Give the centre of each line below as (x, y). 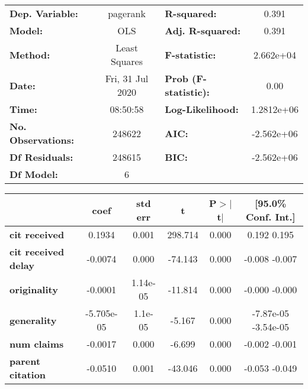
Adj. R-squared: (203, 30)
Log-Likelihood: (202, 109)
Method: (30, 54)
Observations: (42, 140)
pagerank (127, 13)
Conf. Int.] (270, 217)
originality (34, 289)
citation (28, 375)
